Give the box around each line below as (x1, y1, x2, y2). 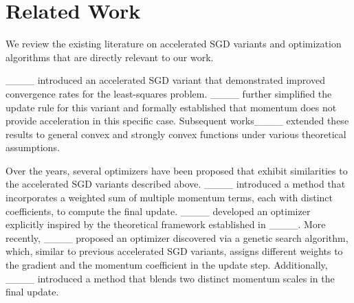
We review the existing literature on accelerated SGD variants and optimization (5, 36, 342, 51)
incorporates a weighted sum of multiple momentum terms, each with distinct (5, 190, 333, 205)
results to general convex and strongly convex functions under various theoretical (5, 126, 346, 141)
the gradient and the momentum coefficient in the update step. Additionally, (5, 258, 328, 272)
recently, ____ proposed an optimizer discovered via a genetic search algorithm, (5, 230, 349, 245)
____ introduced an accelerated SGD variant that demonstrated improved (5, 73, 325, 87)
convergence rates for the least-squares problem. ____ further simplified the (5, 86, 332, 100)
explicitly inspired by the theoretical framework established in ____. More (5, 217, 326, 232)
